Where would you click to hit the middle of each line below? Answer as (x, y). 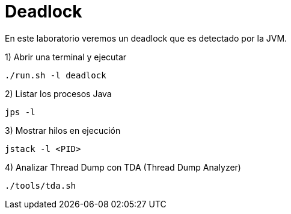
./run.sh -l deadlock (56, 75)
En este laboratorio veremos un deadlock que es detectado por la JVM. (146, 38)
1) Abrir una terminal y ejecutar (66, 57)
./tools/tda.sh (41, 185)
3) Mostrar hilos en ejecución (63, 130)
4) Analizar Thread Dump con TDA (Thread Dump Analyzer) (123, 167)
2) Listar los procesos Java (58, 93)
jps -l (20, 112)
